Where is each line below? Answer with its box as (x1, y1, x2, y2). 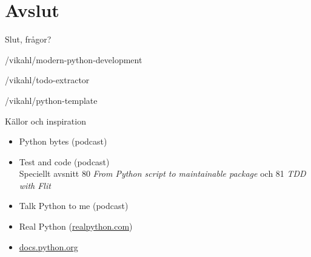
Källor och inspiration (5, 114, 86, 127)
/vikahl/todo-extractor (5, 74, 90, 86)
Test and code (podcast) (19, 155, 110, 168)
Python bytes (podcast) (19, 135, 107, 148)
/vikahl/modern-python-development (5, 53, 142, 66)
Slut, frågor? (5, 33, 52, 46)
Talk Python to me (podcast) (19, 199, 129, 212)
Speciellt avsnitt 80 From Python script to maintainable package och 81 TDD (19, 167, 306, 180)
